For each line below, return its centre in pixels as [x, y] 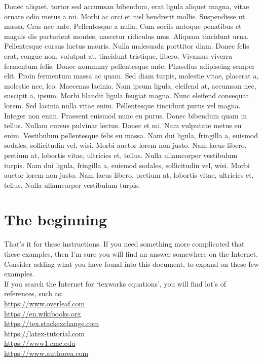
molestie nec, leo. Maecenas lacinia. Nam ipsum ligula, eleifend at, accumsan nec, [130, 85]
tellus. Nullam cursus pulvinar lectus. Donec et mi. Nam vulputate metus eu [123, 125]
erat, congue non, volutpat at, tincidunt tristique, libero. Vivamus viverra [118, 55]
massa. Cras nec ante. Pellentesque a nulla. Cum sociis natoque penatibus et [123, 26]
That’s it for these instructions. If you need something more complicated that [124, 244]
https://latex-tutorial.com [44, 333]
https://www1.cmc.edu [40, 343]
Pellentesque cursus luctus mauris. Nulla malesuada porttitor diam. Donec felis [127, 46]
